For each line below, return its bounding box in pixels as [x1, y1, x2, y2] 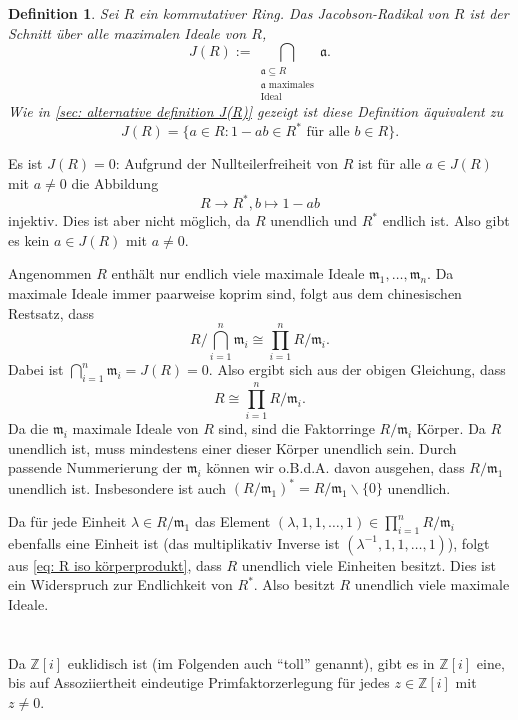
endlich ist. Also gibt [382, 210, 510, 231]
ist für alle [358, 153, 421, 174]
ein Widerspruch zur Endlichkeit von [8, 574, 233, 595]
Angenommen [8, 263, 92, 284]
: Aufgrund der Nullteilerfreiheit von [115, 153, 339, 174]
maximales [268, 80, 314, 91]
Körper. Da [416, 418, 486, 439]
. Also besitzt [253, 574, 335, 595]
